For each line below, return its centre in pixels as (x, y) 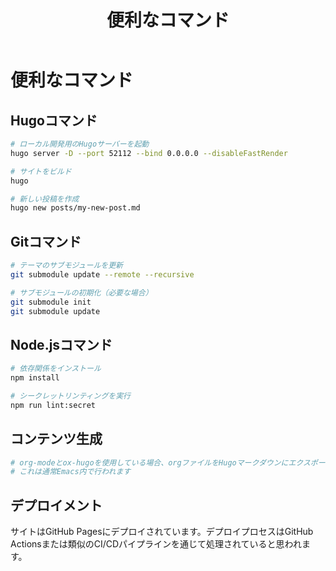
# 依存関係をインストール (56, 369)
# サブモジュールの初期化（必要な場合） (81, 292)
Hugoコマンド (54, 120)
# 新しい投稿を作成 (45, 199)
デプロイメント (56, 505)
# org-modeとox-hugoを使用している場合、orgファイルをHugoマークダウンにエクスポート (171, 462)
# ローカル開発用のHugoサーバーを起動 (80, 144)
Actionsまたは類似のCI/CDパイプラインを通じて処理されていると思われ (156, 544)
